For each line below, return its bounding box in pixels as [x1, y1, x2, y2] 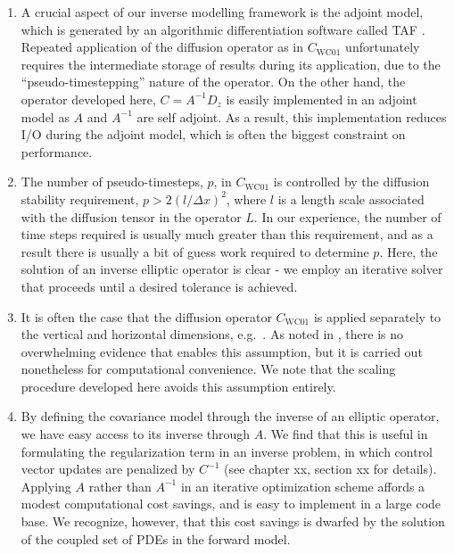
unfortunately [345, 37, 420, 56]
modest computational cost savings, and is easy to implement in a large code [21, 494, 442, 513]
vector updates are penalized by [21, 459, 195, 478]
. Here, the [379, 242, 438, 260]
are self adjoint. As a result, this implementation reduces [136, 107, 447, 126]
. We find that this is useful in [263, 425, 428, 443]
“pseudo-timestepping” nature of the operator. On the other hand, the [21, 72, 406, 91]
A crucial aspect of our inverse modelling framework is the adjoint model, [21, 3, 424, 21]
